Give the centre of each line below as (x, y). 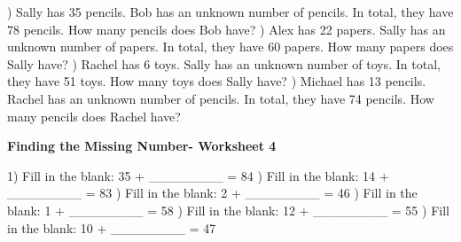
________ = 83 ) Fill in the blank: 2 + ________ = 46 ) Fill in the (212, 193)
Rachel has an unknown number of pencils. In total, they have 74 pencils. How (221, 98)
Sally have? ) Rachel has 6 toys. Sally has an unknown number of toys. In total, (224, 63)
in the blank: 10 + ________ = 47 (112, 227)
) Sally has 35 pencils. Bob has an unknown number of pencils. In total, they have (230, 12)
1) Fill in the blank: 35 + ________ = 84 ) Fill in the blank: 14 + (198, 175)
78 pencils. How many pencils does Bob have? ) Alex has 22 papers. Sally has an (227, 29)
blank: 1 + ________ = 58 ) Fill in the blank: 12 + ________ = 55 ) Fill (228, 210)
